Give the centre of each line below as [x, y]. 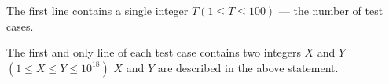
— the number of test [331, 10]
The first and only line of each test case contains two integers [154, 52]
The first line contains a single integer [97, 10]
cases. [20, 26]
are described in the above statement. [248, 67]
